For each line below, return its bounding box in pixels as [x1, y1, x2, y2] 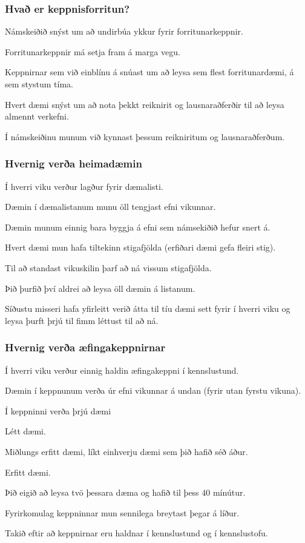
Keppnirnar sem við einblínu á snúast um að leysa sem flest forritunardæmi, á [5, 66, 294, 78]
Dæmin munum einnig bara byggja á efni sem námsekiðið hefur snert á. [5, 220, 271, 233]
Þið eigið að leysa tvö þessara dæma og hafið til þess [5, 486, 199, 499]
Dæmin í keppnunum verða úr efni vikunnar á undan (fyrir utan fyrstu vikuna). [5, 384, 301, 397]
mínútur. [212, 486, 246, 499]
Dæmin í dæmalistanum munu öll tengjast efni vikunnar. [5, 200, 216, 213]
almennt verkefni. [5, 110, 69, 123]
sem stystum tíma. [5, 78, 73, 90]
